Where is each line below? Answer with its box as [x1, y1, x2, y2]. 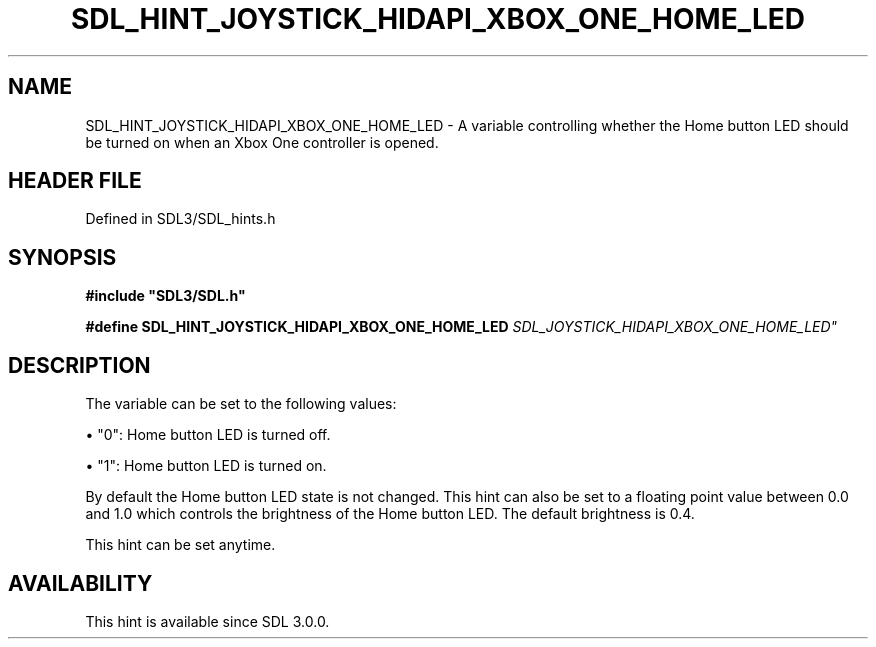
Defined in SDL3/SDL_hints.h [85, 210, 276, 228]
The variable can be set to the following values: [85, 395, 397, 413]
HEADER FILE [8, 168, 142, 194]
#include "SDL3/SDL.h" [85, 287, 246, 305]
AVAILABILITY [8, 570, 153, 596]
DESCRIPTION [8, 352, 151, 378]
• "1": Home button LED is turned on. [85, 457, 327, 475]
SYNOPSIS [8, 244, 117, 270]
